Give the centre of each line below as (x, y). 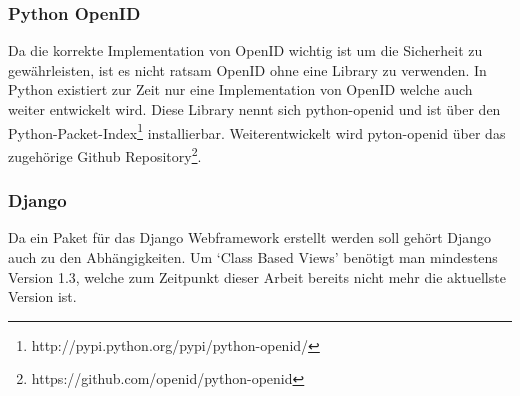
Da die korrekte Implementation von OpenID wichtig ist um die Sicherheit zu (245, 50)
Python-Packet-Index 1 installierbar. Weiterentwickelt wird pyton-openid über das (257, 131)
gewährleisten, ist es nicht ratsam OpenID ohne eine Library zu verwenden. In (247, 69)
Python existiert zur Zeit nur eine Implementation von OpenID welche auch (240, 89)
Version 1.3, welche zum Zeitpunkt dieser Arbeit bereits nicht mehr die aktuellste (257, 276)
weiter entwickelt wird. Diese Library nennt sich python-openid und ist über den (254, 109)
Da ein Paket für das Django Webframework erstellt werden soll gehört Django (250, 237)
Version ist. (42, 296)
